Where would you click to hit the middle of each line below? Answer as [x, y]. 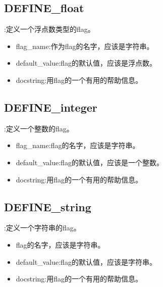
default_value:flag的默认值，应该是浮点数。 [86, 63]
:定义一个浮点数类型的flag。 [49, 29]
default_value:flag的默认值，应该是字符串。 [86, 261]
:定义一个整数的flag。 [39, 128]
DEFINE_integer [51, 107]
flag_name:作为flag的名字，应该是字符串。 [85, 46]
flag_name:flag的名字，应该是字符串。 [78, 145]
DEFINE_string [48, 206]
